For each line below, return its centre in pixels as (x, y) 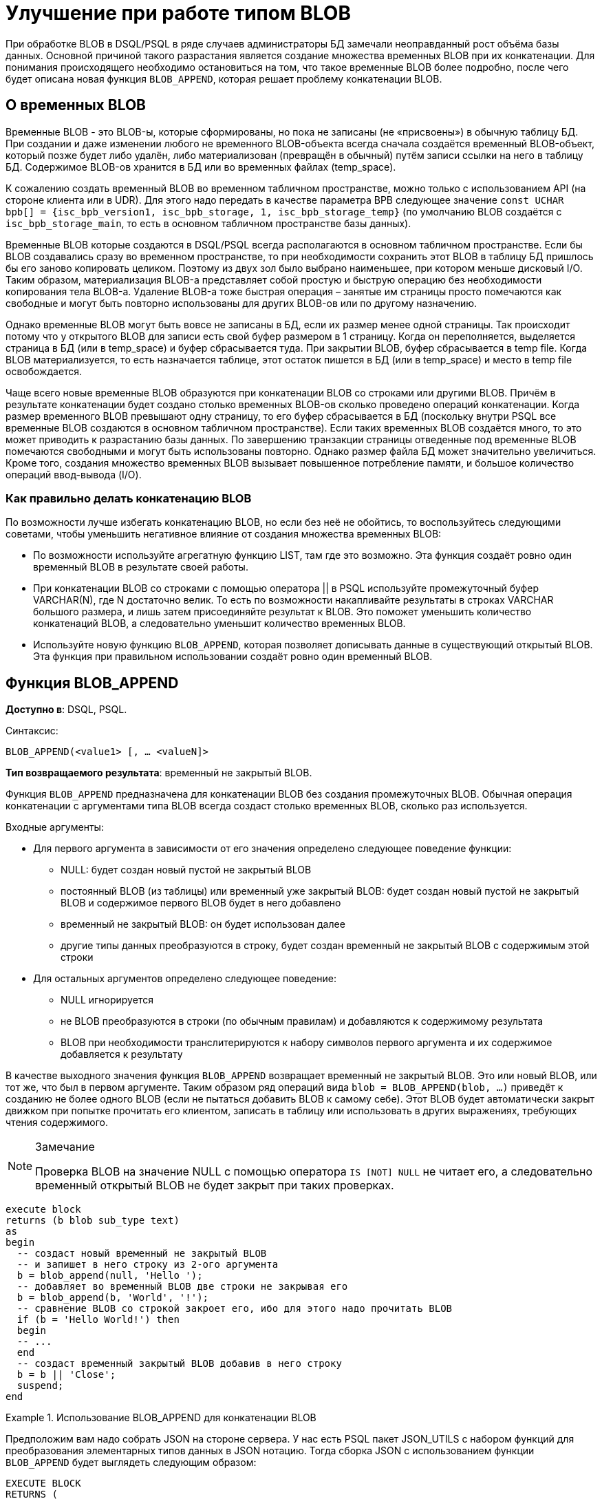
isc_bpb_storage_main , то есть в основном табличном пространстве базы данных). (208, 223)
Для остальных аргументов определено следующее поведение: (185, 979)
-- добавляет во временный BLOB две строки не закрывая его (182, 1287)
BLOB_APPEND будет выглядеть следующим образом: (131, 1463)
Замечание (65, 1147)
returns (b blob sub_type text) (93, 1221)
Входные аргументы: (55, 827)
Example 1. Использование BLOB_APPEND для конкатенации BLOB (161, 1418)
